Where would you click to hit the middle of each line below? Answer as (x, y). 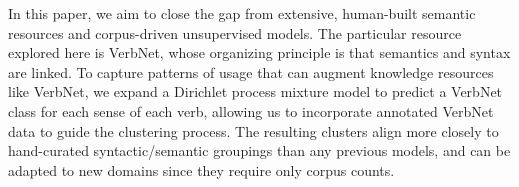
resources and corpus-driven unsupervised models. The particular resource (235, 32)
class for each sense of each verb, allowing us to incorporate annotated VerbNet (251, 110)
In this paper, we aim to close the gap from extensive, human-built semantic (242, 13)
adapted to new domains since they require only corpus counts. (201, 169)
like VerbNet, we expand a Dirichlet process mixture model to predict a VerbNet (255, 91)
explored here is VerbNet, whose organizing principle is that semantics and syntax (259, 52)
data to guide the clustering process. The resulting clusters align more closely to (253, 130)
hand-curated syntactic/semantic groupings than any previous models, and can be (259, 150)
